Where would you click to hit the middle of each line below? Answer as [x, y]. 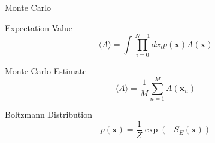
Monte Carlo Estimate [46, 71]
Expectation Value [39, 27]
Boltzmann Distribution [49, 115]
